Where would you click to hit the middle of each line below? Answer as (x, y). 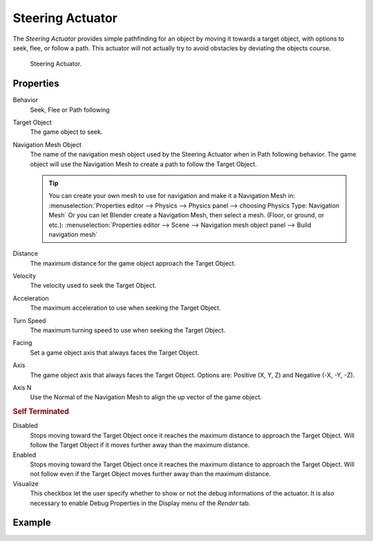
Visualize (26, 484)
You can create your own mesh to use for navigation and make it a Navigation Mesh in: (172, 196)
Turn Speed (29, 320)
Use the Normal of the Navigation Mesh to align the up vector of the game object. (146, 397)
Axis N (22, 387)
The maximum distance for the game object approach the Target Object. (133, 263)
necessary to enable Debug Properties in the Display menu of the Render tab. (140, 503)
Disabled (25, 426)
